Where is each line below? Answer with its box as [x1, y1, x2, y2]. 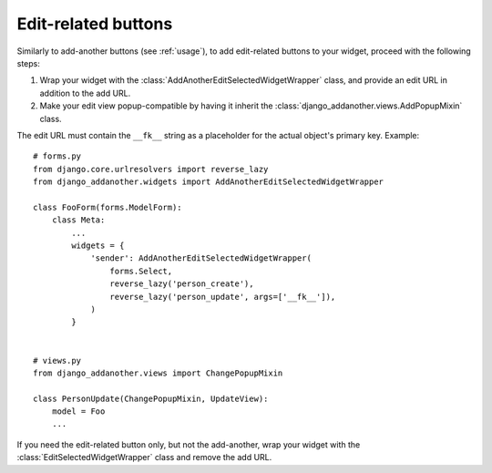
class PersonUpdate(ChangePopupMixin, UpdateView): [33, 393, 269, 404]
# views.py [33, 355, 82, 365]
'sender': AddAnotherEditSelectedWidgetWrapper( [90, 253, 312, 263]
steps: [16, 57, 40, 68]
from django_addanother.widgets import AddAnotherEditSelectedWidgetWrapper [33, 177, 384, 187]
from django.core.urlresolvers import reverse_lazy [33, 164, 269, 174]
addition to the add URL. [39, 87, 131, 98]
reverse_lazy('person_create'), [109, 279, 254, 289]
